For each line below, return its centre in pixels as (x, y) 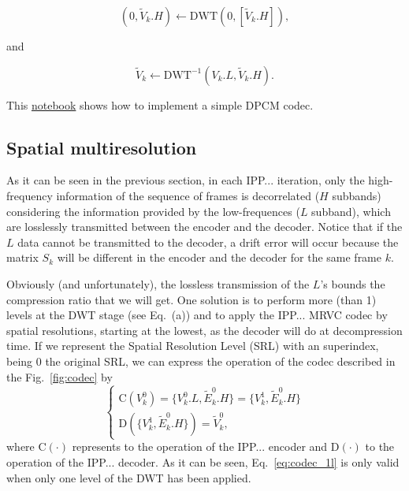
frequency (30, 195)
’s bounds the (353, 283)
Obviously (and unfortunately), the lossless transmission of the (158, 283)
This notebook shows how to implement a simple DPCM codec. (160, 104)
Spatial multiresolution (102, 147)
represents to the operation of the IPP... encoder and (200, 446)
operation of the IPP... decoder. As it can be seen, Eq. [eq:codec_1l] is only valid (203, 461)
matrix (22, 257)
